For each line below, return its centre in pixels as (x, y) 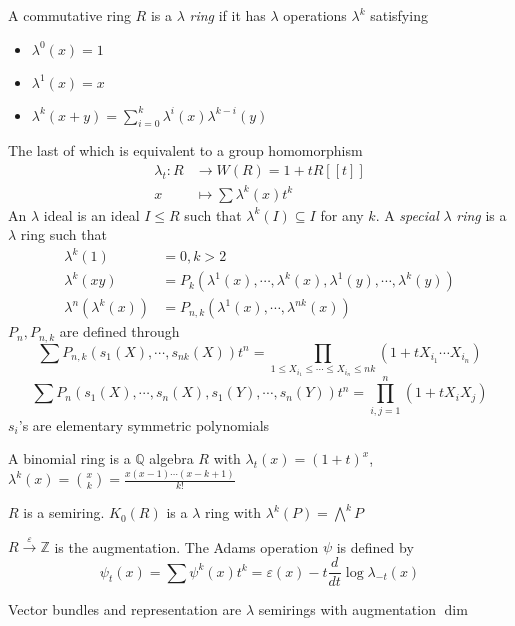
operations (315, 15)
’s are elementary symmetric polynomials (144, 424)
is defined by (375, 546)
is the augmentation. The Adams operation (186, 546)
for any (342, 214)
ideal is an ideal (91, 214)
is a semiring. (64, 512)
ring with (233, 512)
